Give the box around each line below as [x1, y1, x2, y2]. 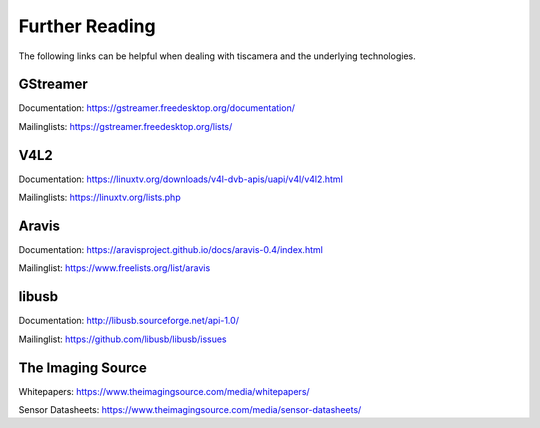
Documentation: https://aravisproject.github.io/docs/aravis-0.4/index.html [18, 244, 324, 256]
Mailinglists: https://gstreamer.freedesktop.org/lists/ [18, 120, 233, 132]
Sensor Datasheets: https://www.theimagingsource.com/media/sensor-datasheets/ [18, 404, 362, 416]
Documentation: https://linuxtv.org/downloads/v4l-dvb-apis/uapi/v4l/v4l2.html [18, 173, 344, 185]
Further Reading [18, 15, 156, 37]
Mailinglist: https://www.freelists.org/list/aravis [18, 262, 211, 274]
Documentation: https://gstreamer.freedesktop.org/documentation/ [18, 102, 295, 114]
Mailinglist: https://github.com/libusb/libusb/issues [18, 333, 227, 345]
